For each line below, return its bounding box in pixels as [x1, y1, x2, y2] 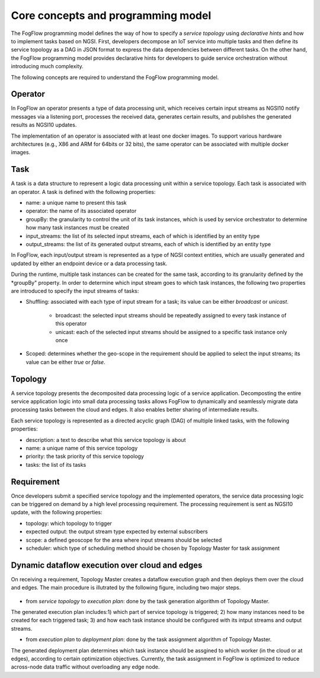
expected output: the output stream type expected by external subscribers [25, 528, 208, 535]
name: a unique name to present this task [25, 199, 127, 206]
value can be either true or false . [25, 358, 106, 365]
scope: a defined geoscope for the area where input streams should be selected [25, 536, 222, 543]
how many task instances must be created [25, 224, 130, 231]
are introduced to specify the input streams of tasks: [11, 287, 139, 294]
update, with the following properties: [11, 509, 103, 516]
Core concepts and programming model [11, 9, 212, 22]
